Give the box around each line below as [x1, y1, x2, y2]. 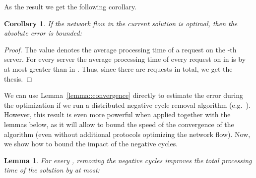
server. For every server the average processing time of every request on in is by [4, 54, 246, 64]
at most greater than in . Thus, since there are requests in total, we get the [4, 63, 233, 74]
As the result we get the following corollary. [4, 1, 137, 11]
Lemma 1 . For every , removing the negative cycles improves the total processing [4, 155, 252, 165]
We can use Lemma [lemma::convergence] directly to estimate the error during [4, 90, 243, 100]
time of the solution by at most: [4, 165, 100, 175]
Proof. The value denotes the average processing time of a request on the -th [4, 44, 237, 54]
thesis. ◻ [4, 73, 32, 84]
